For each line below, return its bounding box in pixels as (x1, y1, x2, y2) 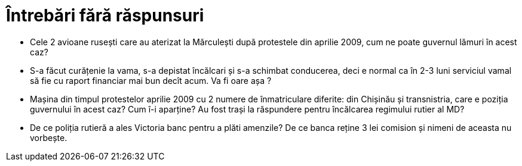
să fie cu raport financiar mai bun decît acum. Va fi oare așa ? (30, 75, 272, 86)
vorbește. (30, 132, 67, 143)
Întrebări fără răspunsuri (6, 5, 204, 26)
